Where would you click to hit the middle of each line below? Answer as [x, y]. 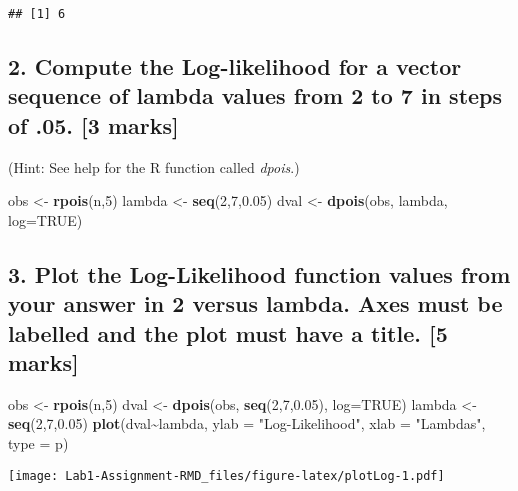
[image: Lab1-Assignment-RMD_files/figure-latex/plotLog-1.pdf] [226, 475]
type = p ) [38, 442]
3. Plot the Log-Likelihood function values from [259, 273]
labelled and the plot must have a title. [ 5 [228, 332]
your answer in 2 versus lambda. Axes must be [255, 303]
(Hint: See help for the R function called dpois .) [154, 166]
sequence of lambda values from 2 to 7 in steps [255, 95]
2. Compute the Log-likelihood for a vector [235, 66]
